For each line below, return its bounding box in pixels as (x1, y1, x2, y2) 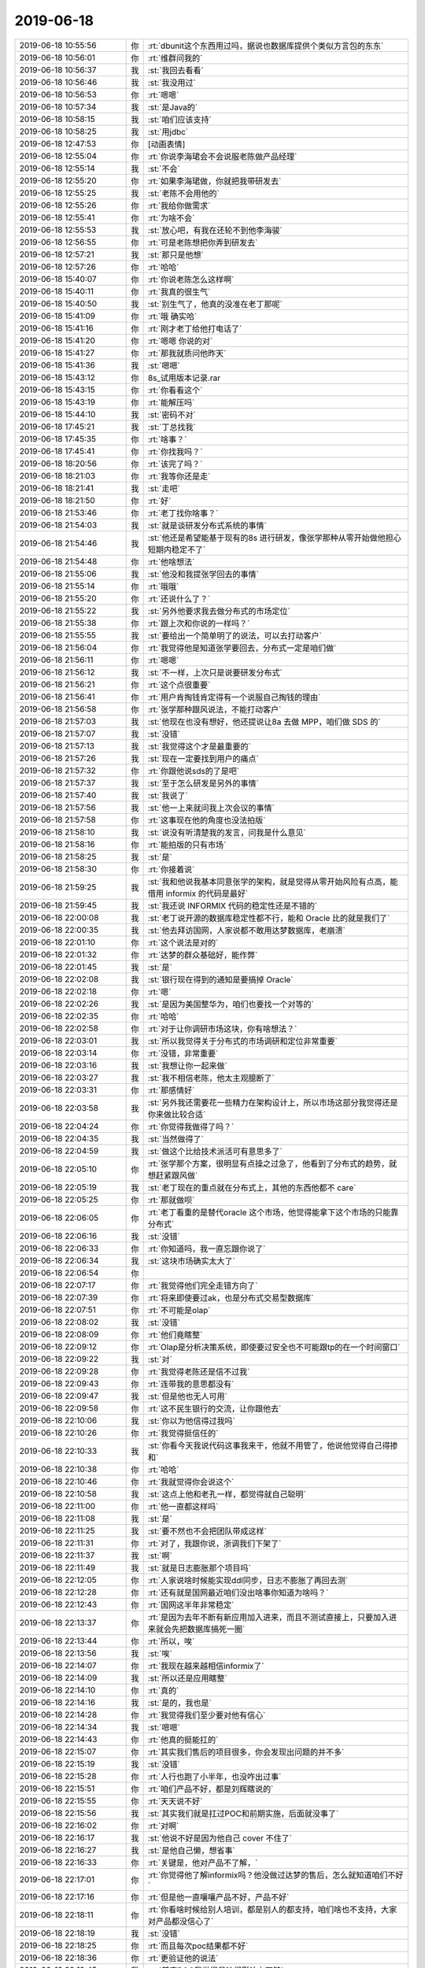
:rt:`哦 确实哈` (147, 311, 198, 322)
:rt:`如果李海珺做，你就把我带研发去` (147, 176, 282, 187)
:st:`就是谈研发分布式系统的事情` (147, 520, 267, 531)
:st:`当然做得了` (147, 1134, 204, 1145)
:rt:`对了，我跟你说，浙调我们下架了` (147, 1537, 282, 1548)
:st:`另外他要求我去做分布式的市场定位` (147, 605, 290, 616)
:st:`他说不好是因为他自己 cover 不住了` (147, 1833, 293, 1844)
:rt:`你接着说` (147, 864, 195, 875)
